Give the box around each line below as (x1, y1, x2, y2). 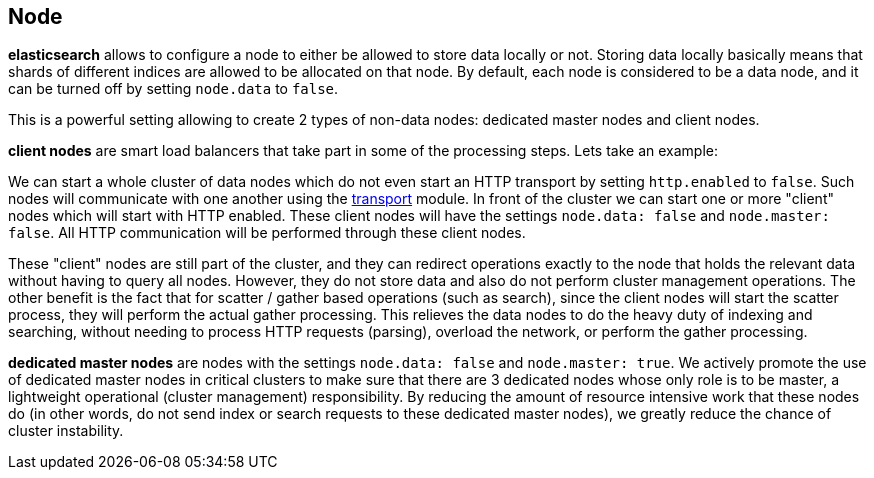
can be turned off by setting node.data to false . (8, 80, 339, 98)
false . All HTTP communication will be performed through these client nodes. (8, 224, 526, 242)
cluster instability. (8, 422, 124, 440)
